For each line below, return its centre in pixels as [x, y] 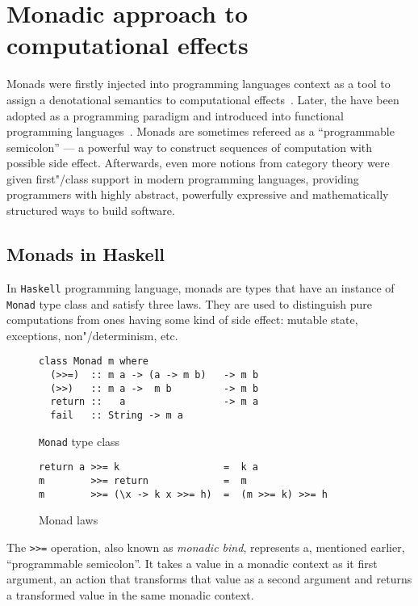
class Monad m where [94, 362]
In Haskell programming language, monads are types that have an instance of [201, 287]
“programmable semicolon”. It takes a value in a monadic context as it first [192, 563]
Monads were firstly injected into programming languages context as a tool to [199, 84]
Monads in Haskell [86, 254]
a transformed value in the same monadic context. [130, 594]
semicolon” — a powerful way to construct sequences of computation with [190, 147]
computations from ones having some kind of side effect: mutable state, [182, 320]
